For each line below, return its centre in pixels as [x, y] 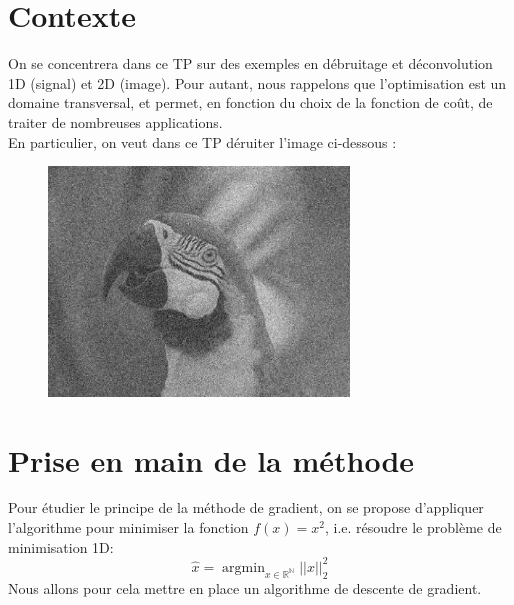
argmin [243, 567]
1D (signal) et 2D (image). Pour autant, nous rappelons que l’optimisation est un [257, 82]
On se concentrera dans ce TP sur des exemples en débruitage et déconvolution [250, 63]
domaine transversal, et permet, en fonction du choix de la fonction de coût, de [250, 102]
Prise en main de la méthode [211, 459]
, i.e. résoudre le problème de [413, 527]
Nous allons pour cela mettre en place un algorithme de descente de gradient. [245, 587]
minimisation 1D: [61, 546]
